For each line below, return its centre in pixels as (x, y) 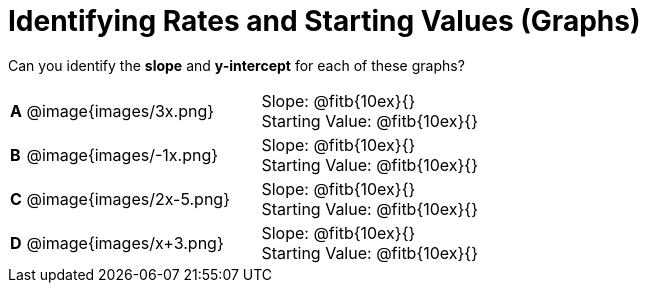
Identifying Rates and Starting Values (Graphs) (324, 21)
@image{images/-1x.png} (122, 154)
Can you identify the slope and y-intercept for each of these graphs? (236, 65)
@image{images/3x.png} (120, 110)
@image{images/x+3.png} (125, 242)
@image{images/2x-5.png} (128, 198)
